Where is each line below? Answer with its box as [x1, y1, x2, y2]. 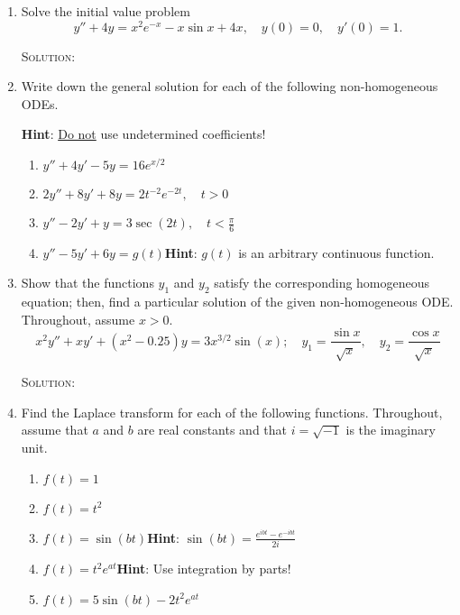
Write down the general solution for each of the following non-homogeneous [21, 77, 438, 96]
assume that [21, 420, 88, 439]
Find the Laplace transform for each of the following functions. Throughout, [21, 402, 443, 421]
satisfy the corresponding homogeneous [214, 273, 430, 292]
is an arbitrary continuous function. [238, 243, 435, 262]
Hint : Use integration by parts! [116, 559, 291, 578]
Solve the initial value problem [21, 2, 190, 20]
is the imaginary [345, 420, 436, 439]
